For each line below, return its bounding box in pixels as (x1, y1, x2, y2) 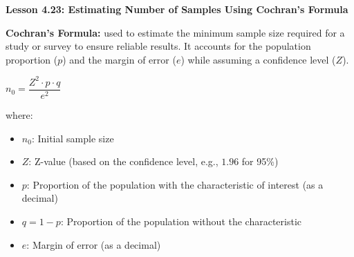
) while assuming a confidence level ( (180, 52, 336, 66)
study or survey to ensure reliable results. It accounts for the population (6, 39, 311, 53)
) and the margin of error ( (62, 52, 176, 66)
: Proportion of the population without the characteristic (60, 213, 302, 228)
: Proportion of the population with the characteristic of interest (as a (26, 177, 324, 191)
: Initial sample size (31, 131, 114, 145)
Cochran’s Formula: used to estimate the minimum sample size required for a (6, 25, 345, 39)
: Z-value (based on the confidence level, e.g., (28, 154, 218, 169)
